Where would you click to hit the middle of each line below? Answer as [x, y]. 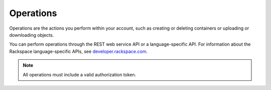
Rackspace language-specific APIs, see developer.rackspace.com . [79, 51]
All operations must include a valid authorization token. [80, 74]
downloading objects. [32, 35]
